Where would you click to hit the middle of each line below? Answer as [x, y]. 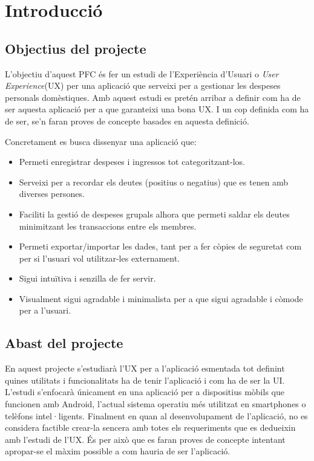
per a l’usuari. [45, 310]
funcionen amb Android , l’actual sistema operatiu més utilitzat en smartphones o [155, 404]
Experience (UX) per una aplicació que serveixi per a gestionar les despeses [143, 85]
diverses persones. [52, 194]
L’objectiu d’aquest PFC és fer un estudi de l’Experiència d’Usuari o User [142, 73]
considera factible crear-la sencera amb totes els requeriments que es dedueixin [150, 427]
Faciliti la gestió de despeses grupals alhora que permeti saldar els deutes [154, 214]
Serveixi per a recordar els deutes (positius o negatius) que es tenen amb [154, 182]
